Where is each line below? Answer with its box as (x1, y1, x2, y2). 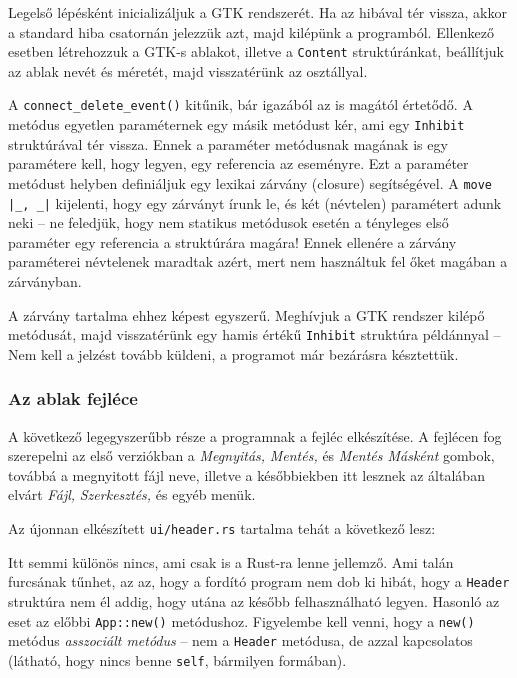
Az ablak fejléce (8, 386, 138, 411)
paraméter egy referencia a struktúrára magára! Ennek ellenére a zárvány (8, 231, 457, 252)
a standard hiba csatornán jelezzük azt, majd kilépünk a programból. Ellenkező (8, 21, 494, 42)
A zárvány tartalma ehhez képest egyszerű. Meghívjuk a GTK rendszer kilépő (8, 304, 485, 325)
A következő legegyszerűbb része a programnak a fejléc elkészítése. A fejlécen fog (8, 425, 502, 446)
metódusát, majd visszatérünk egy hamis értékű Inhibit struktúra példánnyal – (8, 324, 501, 345)
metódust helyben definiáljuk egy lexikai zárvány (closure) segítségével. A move (8, 172, 493, 193)
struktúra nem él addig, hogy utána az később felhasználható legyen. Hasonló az (8, 590, 500, 611)
